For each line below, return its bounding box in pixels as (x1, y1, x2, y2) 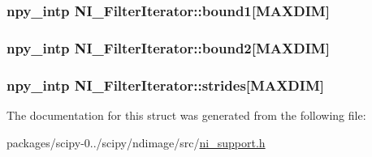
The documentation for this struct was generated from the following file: (6, 106, 366, 123)
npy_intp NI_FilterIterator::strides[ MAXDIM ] (6, 74, 325, 95)
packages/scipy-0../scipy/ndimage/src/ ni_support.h (6, 134, 266, 151)
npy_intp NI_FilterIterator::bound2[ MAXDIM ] (6, 37, 330, 57)
